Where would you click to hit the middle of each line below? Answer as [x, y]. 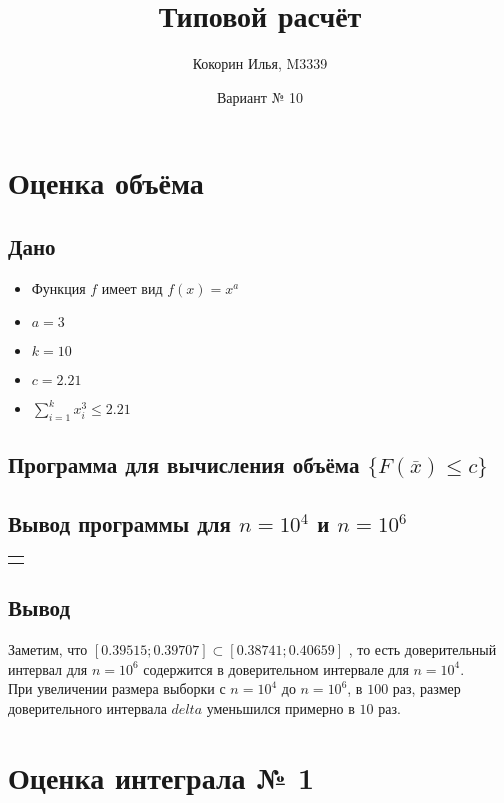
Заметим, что [48, 649]
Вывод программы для [119, 523]
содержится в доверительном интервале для [276, 668]
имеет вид [132, 287]
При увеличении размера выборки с [117, 688]
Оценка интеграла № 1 [161, 776]
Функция [58, 287]
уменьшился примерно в [280, 708]
